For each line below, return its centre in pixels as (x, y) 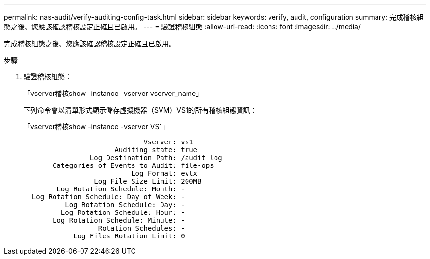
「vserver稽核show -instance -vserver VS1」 (96, 127)
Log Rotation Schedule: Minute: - (119, 220)
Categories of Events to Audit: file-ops (133, 165)
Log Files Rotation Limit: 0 (129, 236)
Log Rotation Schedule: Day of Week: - (108, 197)
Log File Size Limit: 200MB (148, 181)
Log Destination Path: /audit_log (156, 158)
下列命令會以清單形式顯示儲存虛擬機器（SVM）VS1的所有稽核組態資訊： (140, 110)
